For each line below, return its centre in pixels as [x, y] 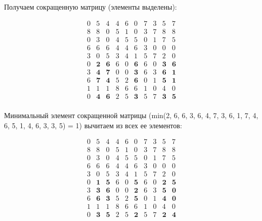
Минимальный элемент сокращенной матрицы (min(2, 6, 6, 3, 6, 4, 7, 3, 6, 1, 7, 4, [131, 115]
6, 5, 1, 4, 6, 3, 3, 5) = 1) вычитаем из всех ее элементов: [93, 125]
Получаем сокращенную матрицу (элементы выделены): [91, 7]
